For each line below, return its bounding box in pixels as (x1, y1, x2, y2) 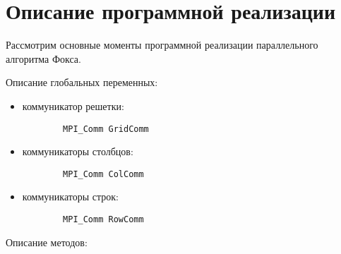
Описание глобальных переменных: (6, 75, 158, 90)
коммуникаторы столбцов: (22, 144, 133, 159)
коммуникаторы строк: (22, 189, 119, 204)
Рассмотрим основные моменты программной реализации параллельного (6, 37, 318, 52)
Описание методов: (6, 234, 88, 249)
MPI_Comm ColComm (63, 169, 144, 179)
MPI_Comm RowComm (63, 214, 144, 224)
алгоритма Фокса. (6, 51, 81, 66)
